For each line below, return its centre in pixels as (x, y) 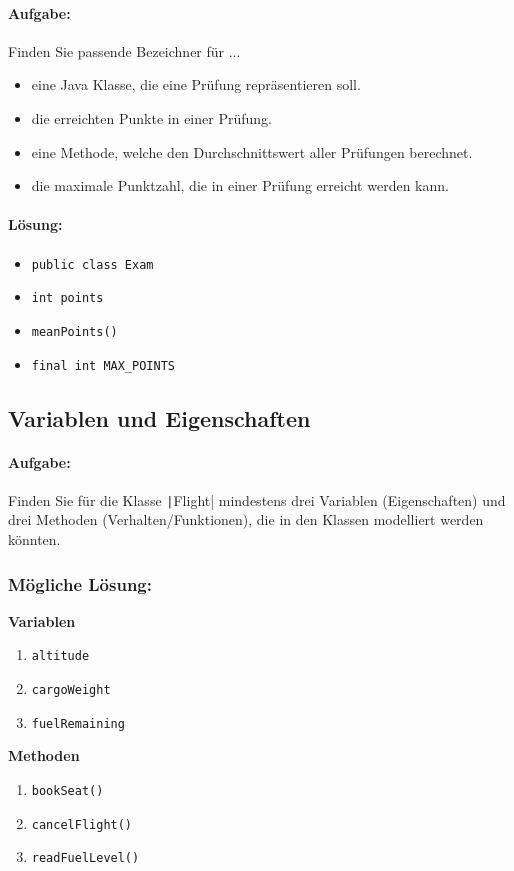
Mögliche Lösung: (80, 583)
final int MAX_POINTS (103, 365)
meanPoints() (74, 331)
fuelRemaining (78, 723)
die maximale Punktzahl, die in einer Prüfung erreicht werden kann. (240, 185)
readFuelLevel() (85, 858)
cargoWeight (71, 690)
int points (67, 298)
